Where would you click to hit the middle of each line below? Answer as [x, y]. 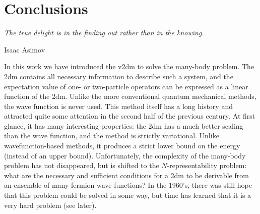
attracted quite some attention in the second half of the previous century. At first [130, 116]
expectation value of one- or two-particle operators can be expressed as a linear [126, 86]
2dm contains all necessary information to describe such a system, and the [119, 76]
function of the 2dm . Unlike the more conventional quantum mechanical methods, [130, 96]
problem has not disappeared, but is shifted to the [82, 165]
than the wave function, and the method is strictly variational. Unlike [112, 136]
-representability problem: [207, 165]
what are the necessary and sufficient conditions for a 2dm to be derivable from [126, 175]
